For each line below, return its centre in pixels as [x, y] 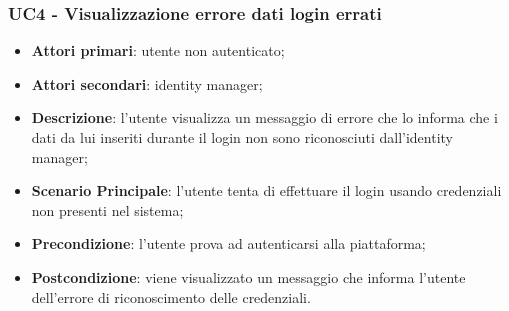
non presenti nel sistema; [107, 209]
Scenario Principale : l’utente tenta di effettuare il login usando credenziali [266, 190]
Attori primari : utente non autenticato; [158, 50]
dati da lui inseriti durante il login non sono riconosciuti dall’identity [242, 137]
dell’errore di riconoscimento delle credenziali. [171, 296]
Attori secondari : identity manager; [147, 83]
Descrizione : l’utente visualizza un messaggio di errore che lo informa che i [264, 117]
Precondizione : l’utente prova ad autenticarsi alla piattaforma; [228, 243]
